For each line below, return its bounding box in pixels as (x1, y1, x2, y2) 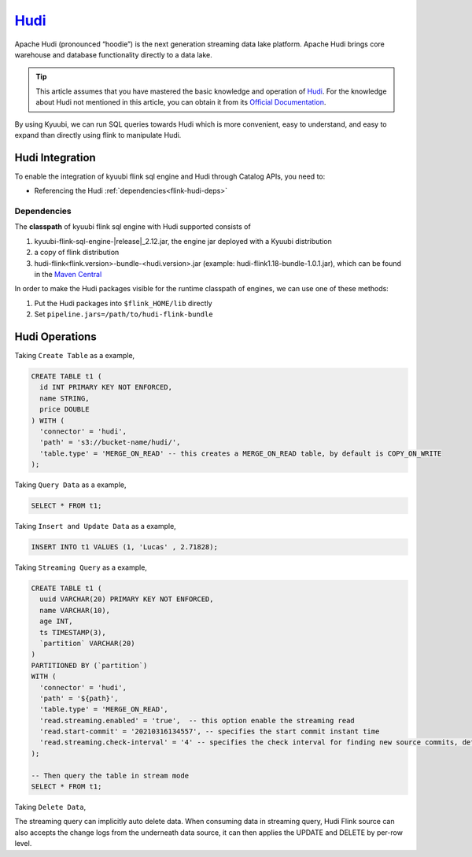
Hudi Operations (14, 330, 98, 343)
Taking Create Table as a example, (14, 350, 135, 360)
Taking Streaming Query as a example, (14, 563, 147, 572)
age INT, (39, 617, 73, 626)
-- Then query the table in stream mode (31, 771, 189, 780)
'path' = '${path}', (39, 693, 119, 703)
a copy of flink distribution (34, 248, 120, 257)
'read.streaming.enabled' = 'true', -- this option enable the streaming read (39, 716, 356, 725)
